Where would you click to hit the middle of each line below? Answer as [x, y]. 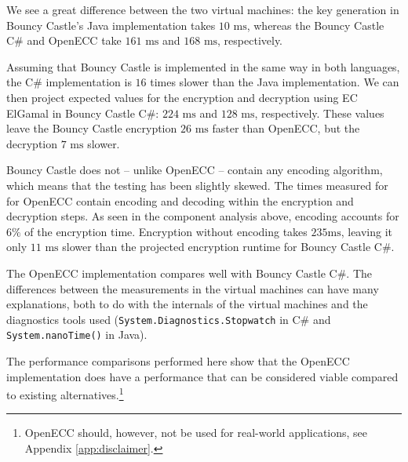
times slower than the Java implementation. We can [275, 82]
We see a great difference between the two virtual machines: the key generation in [203, 9]
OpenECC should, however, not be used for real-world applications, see [196, 433]
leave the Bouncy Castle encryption [92, 128]
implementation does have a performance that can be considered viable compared [202, 376]
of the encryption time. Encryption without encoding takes [166, 231]
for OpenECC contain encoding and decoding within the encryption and [180, 200]
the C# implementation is [69, 82]
